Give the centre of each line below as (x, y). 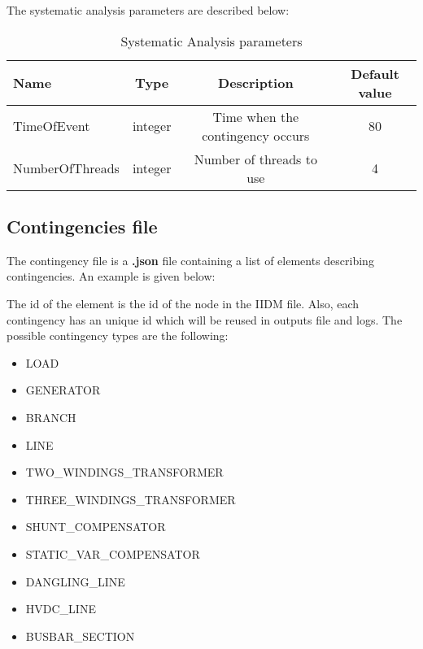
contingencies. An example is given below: (111, 276)
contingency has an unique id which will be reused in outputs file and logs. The (205, 319)
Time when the (256, 116)
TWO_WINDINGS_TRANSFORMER (124, 472)
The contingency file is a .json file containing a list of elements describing (190, 260)
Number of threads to (255, 159)
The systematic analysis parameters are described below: (148, 10)
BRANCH (51, 417)
